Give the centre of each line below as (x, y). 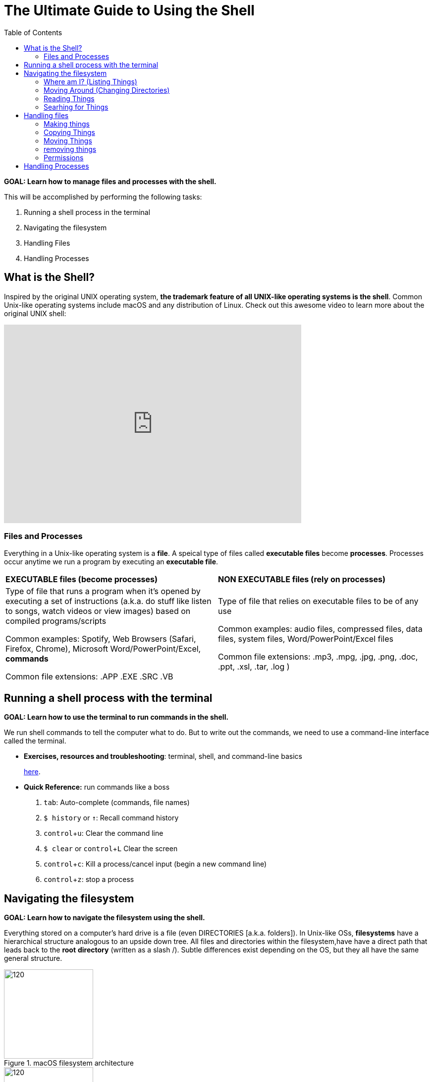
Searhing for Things (76, 107)
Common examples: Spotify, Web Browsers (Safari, (101, 639)
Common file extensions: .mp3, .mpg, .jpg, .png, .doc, (318, 657)
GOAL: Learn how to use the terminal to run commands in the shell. (116, 717)
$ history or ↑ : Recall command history (111, 818)
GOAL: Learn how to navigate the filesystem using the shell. (105, 918)
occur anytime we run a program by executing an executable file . (111, 562)
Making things (67, 124)
